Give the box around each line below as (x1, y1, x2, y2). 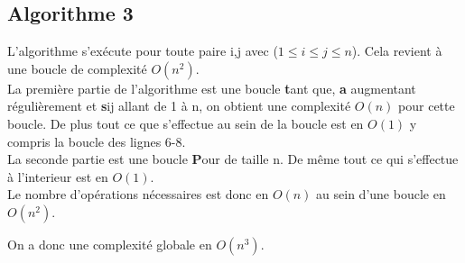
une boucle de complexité (7, 59, 147, 77)
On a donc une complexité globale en (7, 234, 212, 253)
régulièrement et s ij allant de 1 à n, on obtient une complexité (7, 96, 351, 115)
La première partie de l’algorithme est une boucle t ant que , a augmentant (7, 78, 416, 97)
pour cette (398, 96, 455, 115)
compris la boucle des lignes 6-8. (7, 131, 186, 150)
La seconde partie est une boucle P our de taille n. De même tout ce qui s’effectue (7, 150, 459, 168)
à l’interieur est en (7, 167, 108, 186)
